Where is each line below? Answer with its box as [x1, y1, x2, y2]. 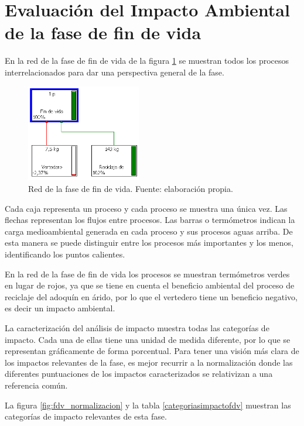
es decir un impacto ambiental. [5, 302, 115, 314]
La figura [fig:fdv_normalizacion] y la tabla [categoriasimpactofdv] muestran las [5, 398, 291, 411]
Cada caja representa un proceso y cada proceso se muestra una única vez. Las [5, 202, 288, 214]
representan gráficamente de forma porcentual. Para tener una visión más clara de [5, 345, 299, 357]
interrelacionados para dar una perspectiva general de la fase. [5, 66, 224, 78]
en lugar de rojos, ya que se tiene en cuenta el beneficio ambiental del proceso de [5, 279, 295, 291]
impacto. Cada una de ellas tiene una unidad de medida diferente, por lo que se [5, 333, 291, 345]
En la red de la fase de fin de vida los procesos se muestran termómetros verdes [5, 267, 290, 280]
